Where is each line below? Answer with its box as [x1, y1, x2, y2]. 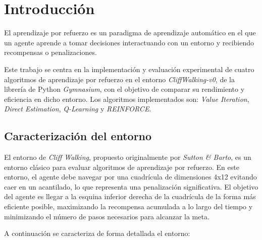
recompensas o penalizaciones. [4, 47, 97, 57]
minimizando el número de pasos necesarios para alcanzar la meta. [4, 211, 209, 221]
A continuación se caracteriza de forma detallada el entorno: [4, 228, 190, 238]
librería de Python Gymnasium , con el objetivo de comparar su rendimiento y [4, 84, 245, 94]
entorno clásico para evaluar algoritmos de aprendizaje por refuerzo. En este [4, 161, 239, 172]
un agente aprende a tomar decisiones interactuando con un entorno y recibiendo [4, 37, 254, 47]
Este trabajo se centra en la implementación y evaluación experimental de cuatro [4, 64, 254, 74]
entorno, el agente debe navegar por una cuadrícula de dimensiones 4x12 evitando [4, 171, 257, 182]
